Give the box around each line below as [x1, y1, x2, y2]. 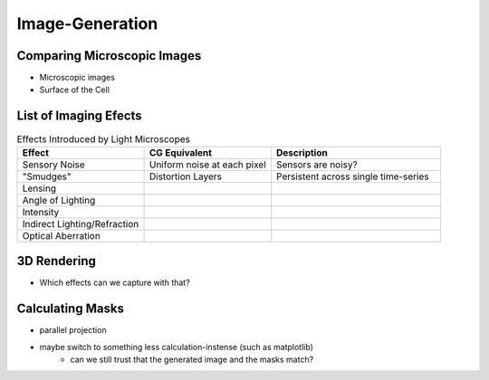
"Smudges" [22, 170, 72, 183]
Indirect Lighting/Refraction [22, 217, 139, 230]
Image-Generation [16, 14, 158, 33]
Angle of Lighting [22, 194, 96, 206]
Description [276, 146, 328, 158]
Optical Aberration [22, 229, 101, 242]
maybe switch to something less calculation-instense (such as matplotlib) [39, 341, 314, 352]
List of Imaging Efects [16, 109, 142, 124]
